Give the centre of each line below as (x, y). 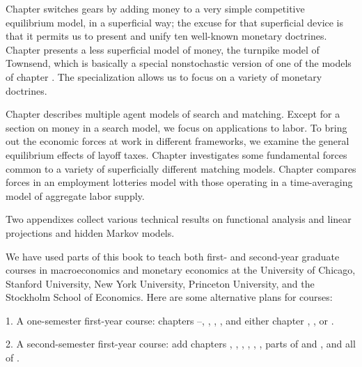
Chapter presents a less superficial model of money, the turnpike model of (163, 49)
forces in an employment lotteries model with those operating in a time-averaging (179, 182)
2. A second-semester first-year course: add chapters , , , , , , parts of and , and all (181, 344)
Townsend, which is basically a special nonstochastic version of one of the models (179, 63)
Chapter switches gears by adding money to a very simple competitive (155, 8)
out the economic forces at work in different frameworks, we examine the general (178, 141)
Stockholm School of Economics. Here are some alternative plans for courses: (169, 297)
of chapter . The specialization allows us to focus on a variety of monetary (164, 76)
